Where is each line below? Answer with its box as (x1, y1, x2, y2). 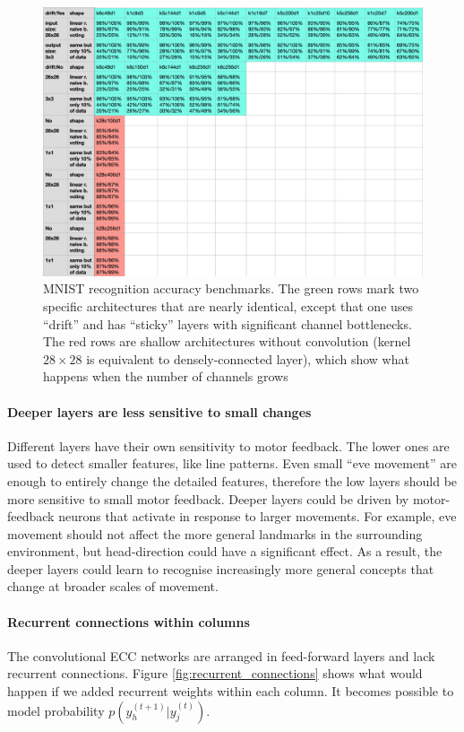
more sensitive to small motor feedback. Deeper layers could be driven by (7, 489, 409, 508)
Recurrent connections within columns (7, 612, 250, 631)
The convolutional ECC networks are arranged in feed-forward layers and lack (7, 646, 435, 665)
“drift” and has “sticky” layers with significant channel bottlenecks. (43, 314, 412, 333)
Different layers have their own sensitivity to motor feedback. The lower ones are (7, 436, 450, 455)
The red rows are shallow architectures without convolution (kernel (43, 332, 411, 351)
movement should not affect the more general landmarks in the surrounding (7, 524, 423, 543)
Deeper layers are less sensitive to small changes (7, 402, 312, 421)
